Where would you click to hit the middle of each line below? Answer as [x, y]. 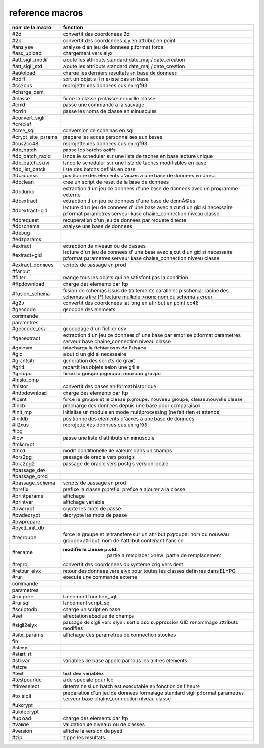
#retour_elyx [26, 571]
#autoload [24, 73]
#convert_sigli [28, 118]
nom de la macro [32, 27]
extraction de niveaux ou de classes [104, 246]
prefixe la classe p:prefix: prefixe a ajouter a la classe [124, 489]
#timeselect [25, 686]
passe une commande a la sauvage [104, 104]
